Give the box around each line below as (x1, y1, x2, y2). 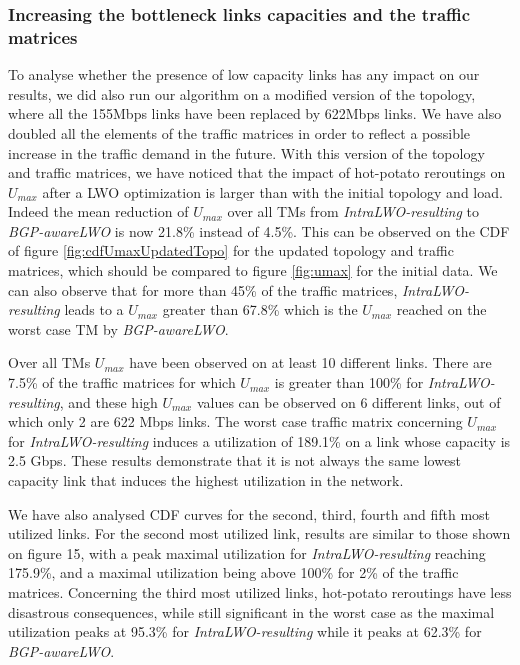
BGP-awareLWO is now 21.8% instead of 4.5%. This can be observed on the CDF (8, 220, 510, 241)
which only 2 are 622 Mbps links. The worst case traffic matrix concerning (8, 411, 463, 432)
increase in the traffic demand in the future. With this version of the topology (8, 142, 485, 163)
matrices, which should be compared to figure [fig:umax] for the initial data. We (8, 260, 498, 281)
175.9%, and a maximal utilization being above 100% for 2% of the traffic (8, 562, 459, 583)
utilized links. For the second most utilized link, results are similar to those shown (8, 523, 511, 544)
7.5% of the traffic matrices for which (8, 372, 236, 393)
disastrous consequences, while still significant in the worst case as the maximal (8, 601, 495, 622)
